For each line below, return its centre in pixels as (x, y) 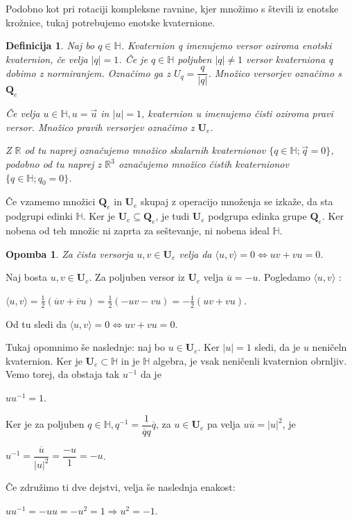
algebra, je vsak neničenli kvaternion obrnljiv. (250, 360)
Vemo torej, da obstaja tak (63, 374)
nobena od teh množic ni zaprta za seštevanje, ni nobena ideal (138, 230)
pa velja (223, 424)
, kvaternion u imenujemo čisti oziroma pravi (237, 113)
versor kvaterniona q (290, 59)
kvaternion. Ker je (44, 360)
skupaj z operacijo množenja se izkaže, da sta (237, 201)
